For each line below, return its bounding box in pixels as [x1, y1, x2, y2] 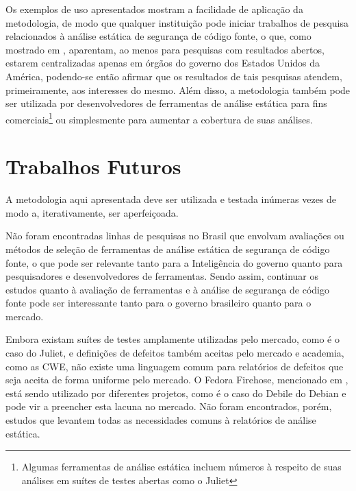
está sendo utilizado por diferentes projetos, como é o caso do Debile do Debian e [5, 385, 346, 400]
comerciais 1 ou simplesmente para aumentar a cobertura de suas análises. [5, 110, 313, 126]
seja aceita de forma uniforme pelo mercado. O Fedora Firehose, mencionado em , [5, 372, 348, 387]
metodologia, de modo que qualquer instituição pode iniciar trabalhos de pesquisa [5, 15, 348, 29]
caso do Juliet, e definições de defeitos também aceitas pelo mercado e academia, [5, 346, 344, 360]
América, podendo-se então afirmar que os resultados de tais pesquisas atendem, [5, 69, 342, 83]
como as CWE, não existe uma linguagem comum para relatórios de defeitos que [5, 359, 344, 373]
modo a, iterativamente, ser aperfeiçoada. [5, 205, 179, 219]
